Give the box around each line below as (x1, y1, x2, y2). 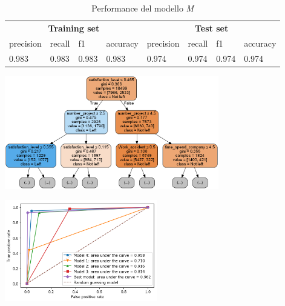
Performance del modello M (91, 2, 194, 14)
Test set (195, 21, 229, 34)
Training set (48, 21, 100, 34)
